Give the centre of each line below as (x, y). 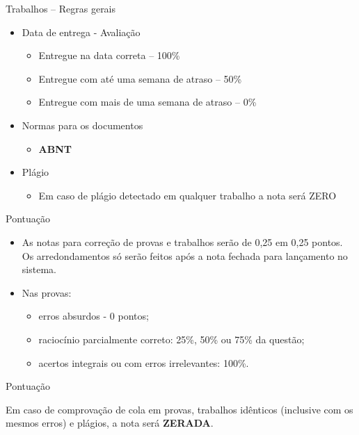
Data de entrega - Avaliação (81, 32)
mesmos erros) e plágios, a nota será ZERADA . (110, 423)
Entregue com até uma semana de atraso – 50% (140, 78)
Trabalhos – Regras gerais (61, 8)
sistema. (39, 269)
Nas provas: (47, 292)
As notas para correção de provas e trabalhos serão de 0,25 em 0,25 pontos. (182, 241)
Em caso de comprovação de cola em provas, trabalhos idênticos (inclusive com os (179, 409)
